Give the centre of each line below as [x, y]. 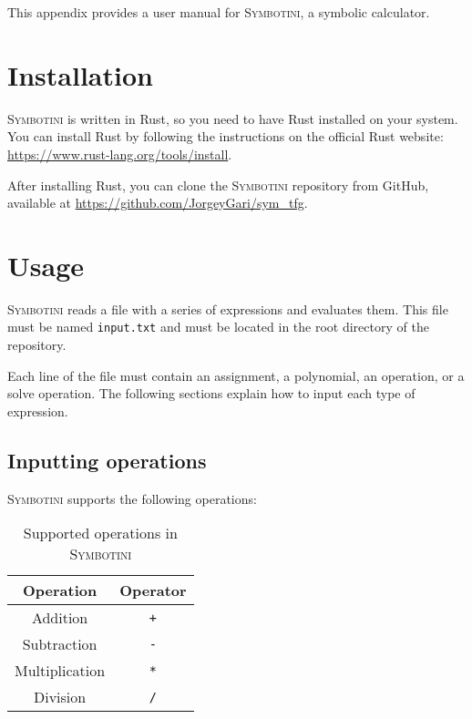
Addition [60, 618]
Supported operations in [100, 533]
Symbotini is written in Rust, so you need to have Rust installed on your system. [233, 118]
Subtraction [60, 644]
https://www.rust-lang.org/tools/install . [120, 154]
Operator [153, 591]
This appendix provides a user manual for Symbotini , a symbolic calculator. [219, 12]
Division [60, 697]
